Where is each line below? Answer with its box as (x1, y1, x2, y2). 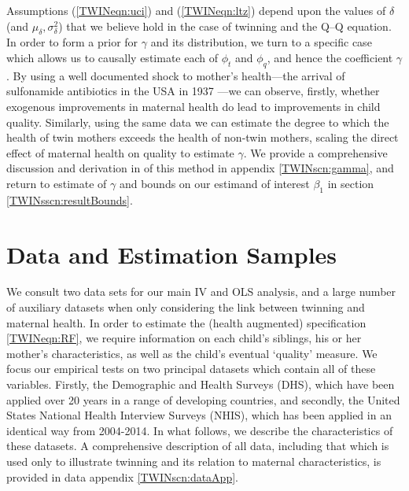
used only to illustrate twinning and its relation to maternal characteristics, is (6, 452, 381, 469)
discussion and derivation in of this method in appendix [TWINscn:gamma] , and (6, 160, 394, 176)
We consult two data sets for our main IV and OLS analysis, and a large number (6, 283, 396, 300)
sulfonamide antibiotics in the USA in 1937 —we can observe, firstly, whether (6, 83, 380, 99)
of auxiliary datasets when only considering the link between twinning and (6, 299, 365, 316)
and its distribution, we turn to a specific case (150, 34, 372, 50)
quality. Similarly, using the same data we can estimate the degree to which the (6, 113, 389, 130)
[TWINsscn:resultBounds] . (6, 191, 133, 208)
